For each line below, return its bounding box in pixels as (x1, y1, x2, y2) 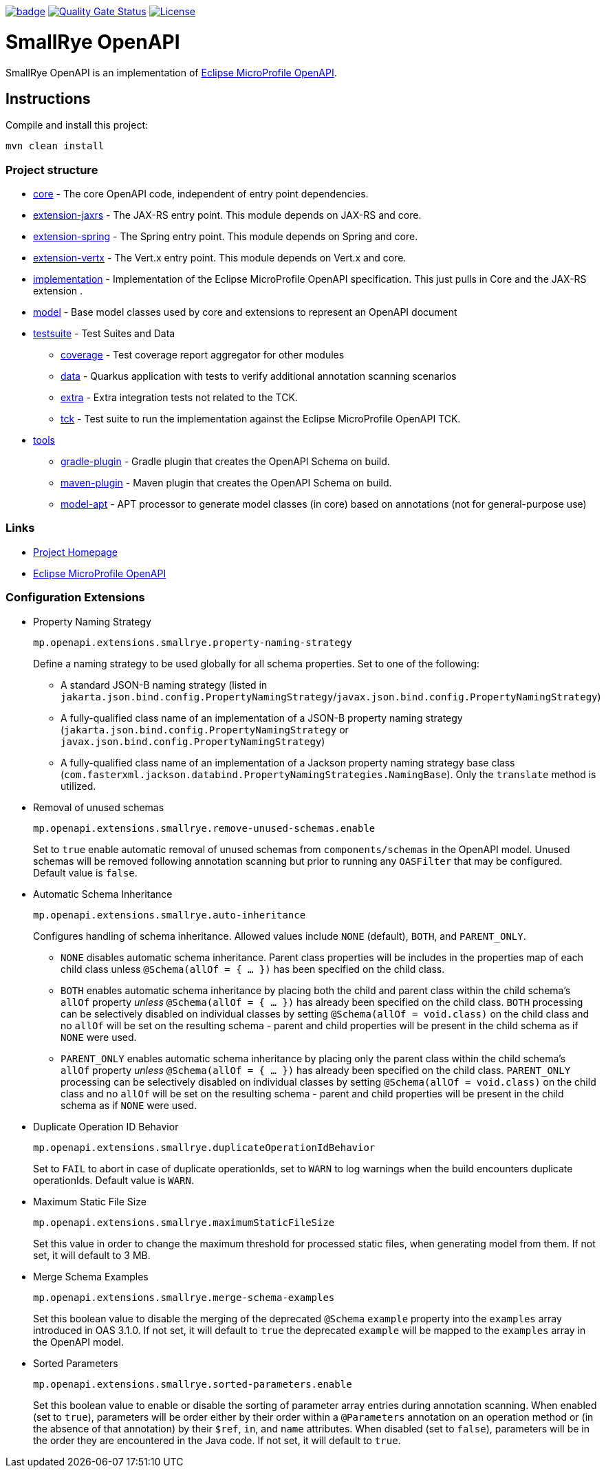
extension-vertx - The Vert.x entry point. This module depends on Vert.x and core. (33, 252, 407, 264)
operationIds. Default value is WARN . (33, 1174, 194, 1186)
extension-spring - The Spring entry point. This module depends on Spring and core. (33, 230, 418, 243)
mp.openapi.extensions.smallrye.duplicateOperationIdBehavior (33, 1141, 376, 1153)
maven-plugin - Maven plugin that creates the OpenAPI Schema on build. (61, 477, 392, 489)
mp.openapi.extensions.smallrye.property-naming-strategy (33, 636, 352, 648)
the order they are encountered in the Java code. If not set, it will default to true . (33, 1434, 401, 1446)
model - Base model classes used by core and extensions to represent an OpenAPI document (33, 306, 457, 319)
